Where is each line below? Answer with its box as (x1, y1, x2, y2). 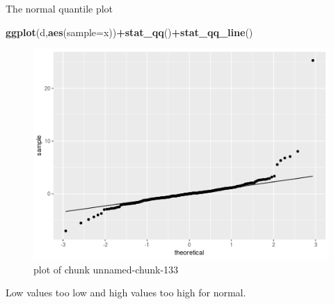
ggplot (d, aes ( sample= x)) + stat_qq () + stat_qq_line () (6, 24, 253, 39)
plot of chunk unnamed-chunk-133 (33, 262, 179, 276)
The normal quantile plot (6, 1, 113, 15)
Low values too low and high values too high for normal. (6, 285, 246, 300)
